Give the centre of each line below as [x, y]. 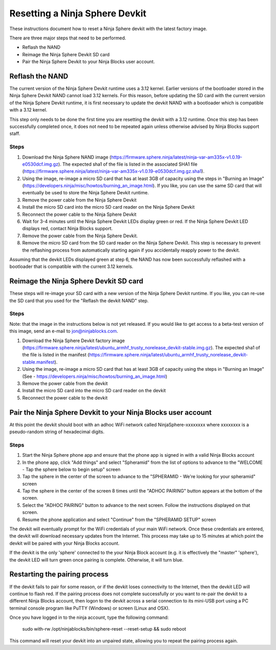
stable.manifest [38, 362]
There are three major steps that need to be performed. [68, 38]
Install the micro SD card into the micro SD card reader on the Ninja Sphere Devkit [108, 207]
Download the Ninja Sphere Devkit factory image [74, 341]
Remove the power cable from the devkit [65, 383]
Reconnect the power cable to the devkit [65, 398]
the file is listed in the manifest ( [56, 355]
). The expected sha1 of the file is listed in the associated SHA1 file [128, 164]
